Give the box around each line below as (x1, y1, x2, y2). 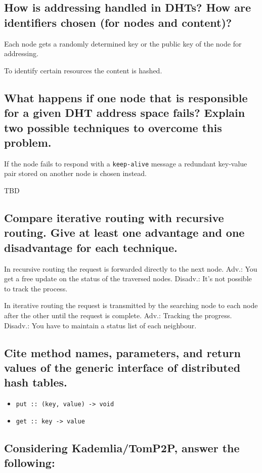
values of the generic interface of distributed (4, 359, 241, 375)
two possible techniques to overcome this (4, 119, 222, 135)
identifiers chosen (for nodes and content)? (4, 14, 232, 30)
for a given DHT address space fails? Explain (4, 105, 245, 120)
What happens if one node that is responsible (4, 90, 248, 105)
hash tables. (4, 374, 67, 390)
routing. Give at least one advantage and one (4, 225, 245, 240)
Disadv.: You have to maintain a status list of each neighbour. (4, 320, 197, 330)
